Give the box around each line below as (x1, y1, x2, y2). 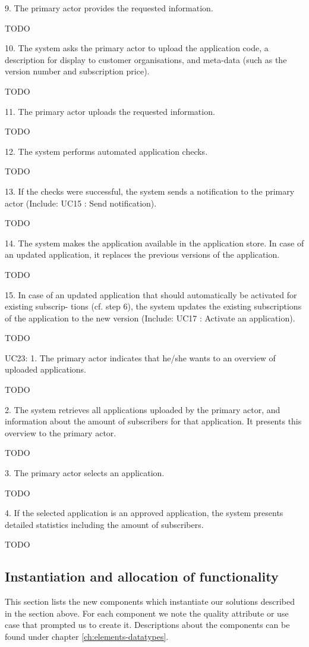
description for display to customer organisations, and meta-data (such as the (5, 53, 287, 65)
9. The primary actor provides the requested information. (5, 2, 213, 14)
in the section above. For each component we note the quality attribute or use (5, 607, 289, 619)
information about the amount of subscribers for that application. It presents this (5, 415, 302, 427)
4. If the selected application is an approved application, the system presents (5, 507, 283, 519)
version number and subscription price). (5, 65, 150, 77)
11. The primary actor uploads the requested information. (5, 105, 215, 117)
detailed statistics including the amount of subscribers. (5, 518, 204, 530)
